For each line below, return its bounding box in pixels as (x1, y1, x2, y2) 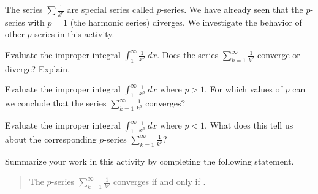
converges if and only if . (113, 175, 206, 188)
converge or (257, 48, 300, 61)
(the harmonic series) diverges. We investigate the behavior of (70, 15, 302, 28)
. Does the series (157, 48, 219, 61)
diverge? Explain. (5, 62, 70, 75)
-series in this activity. (31, 28, 115, 40)
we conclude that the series (5, 97, 107, 110)
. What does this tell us (205, 119, 293, 132)
